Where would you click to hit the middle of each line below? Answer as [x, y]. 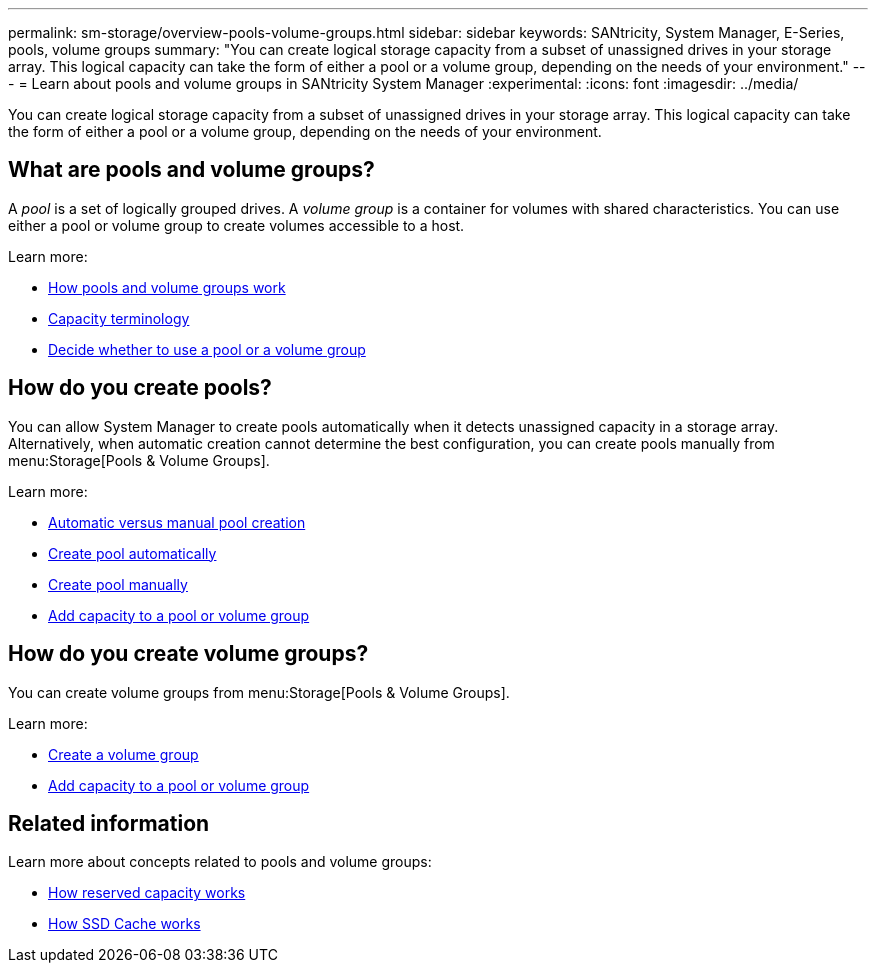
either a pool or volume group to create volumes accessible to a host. [236, 225]
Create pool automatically [132, 553]
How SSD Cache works [124, 924]
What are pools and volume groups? [191, 170]
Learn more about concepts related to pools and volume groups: [220, 862]
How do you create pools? [140, 388]
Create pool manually [118, 584]
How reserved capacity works [147, 893]
